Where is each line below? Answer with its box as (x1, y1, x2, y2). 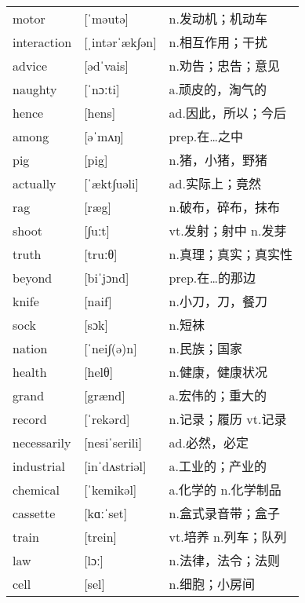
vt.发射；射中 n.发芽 (169, 221, 287, 240)
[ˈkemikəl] (84, 480, 137, 499)
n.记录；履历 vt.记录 (169, 410, 287, 429)
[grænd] (84, 386, 125, 404)
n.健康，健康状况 (169, 363, 267, 382)
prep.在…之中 (169, 127, 243, 146)
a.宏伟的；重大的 (169, 386, 267, 405)
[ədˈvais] (84, 56, 129, 75)
